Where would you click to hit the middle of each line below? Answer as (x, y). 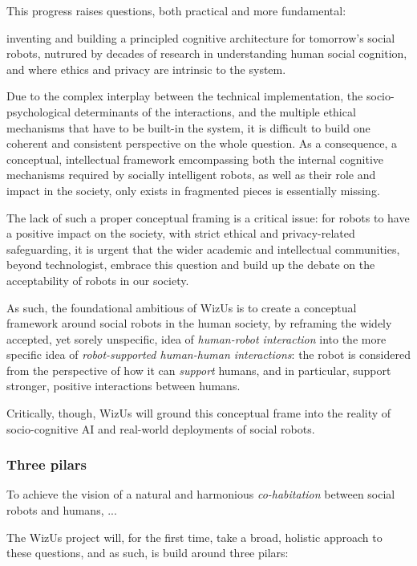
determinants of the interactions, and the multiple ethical (215, 111)
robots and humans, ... (62, 510)
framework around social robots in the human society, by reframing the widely (199, 323)
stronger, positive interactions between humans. (123, 386)
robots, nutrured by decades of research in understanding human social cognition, (207, 53)
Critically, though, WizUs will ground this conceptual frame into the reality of (199, 413)
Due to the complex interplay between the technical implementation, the (185, 96)
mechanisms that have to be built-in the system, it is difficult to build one (188, 127)
